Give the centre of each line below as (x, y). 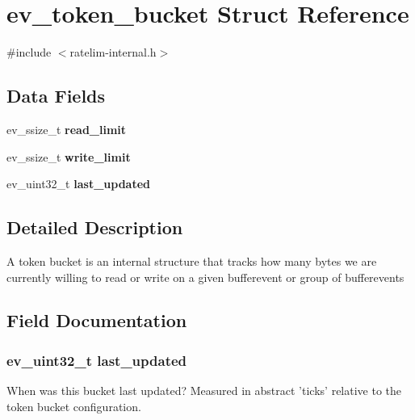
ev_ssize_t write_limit (69, 156)
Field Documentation (97, 320)
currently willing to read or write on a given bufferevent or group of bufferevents (205, 277)
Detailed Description (95, 227)
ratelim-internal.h (113, 52)
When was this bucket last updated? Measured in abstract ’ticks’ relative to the (204, 391)
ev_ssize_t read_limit (67, 129)
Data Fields (56, 96)
